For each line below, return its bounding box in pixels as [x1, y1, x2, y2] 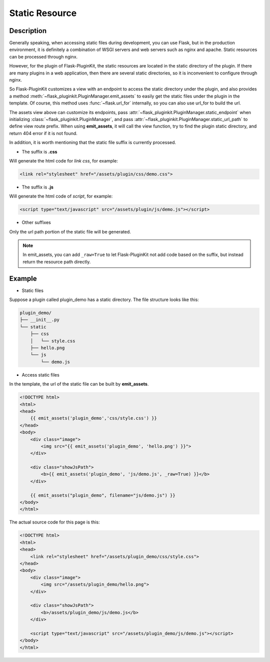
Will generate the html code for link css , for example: [9, 157, 118, 163]
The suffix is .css [21, 148, 57, 154]
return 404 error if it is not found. [9, 130, 77, 136]
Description [9, 26, 47, 35]
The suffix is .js [21, 184, 53, 190]
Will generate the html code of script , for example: [9, 193, 113, 199]
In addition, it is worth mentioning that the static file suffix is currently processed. [9, 139, 176, 145]
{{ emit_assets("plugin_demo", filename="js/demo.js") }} [30, 492, 175, 498]
